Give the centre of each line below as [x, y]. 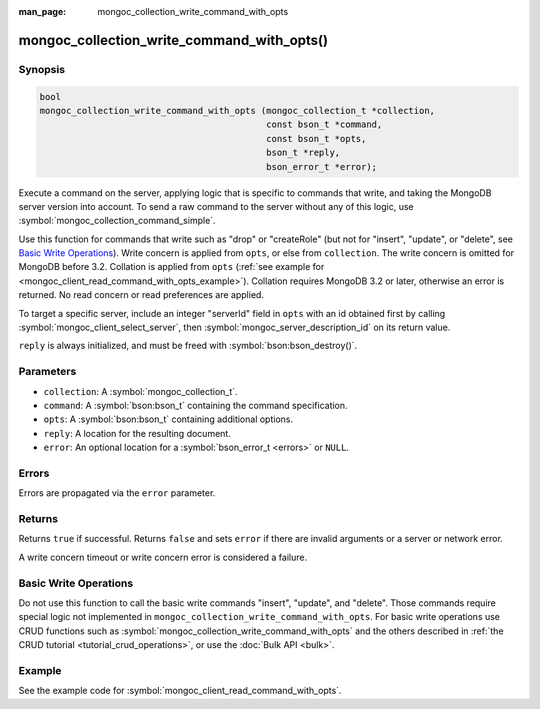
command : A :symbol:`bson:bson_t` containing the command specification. [196, 405]
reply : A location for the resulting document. [137, 433]
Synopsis [41, 69]
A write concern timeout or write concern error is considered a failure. [163, 557]
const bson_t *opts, [316, 138]
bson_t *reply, [303, 153]
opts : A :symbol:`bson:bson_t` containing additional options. [168, 419]
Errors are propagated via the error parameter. [117, 493]
